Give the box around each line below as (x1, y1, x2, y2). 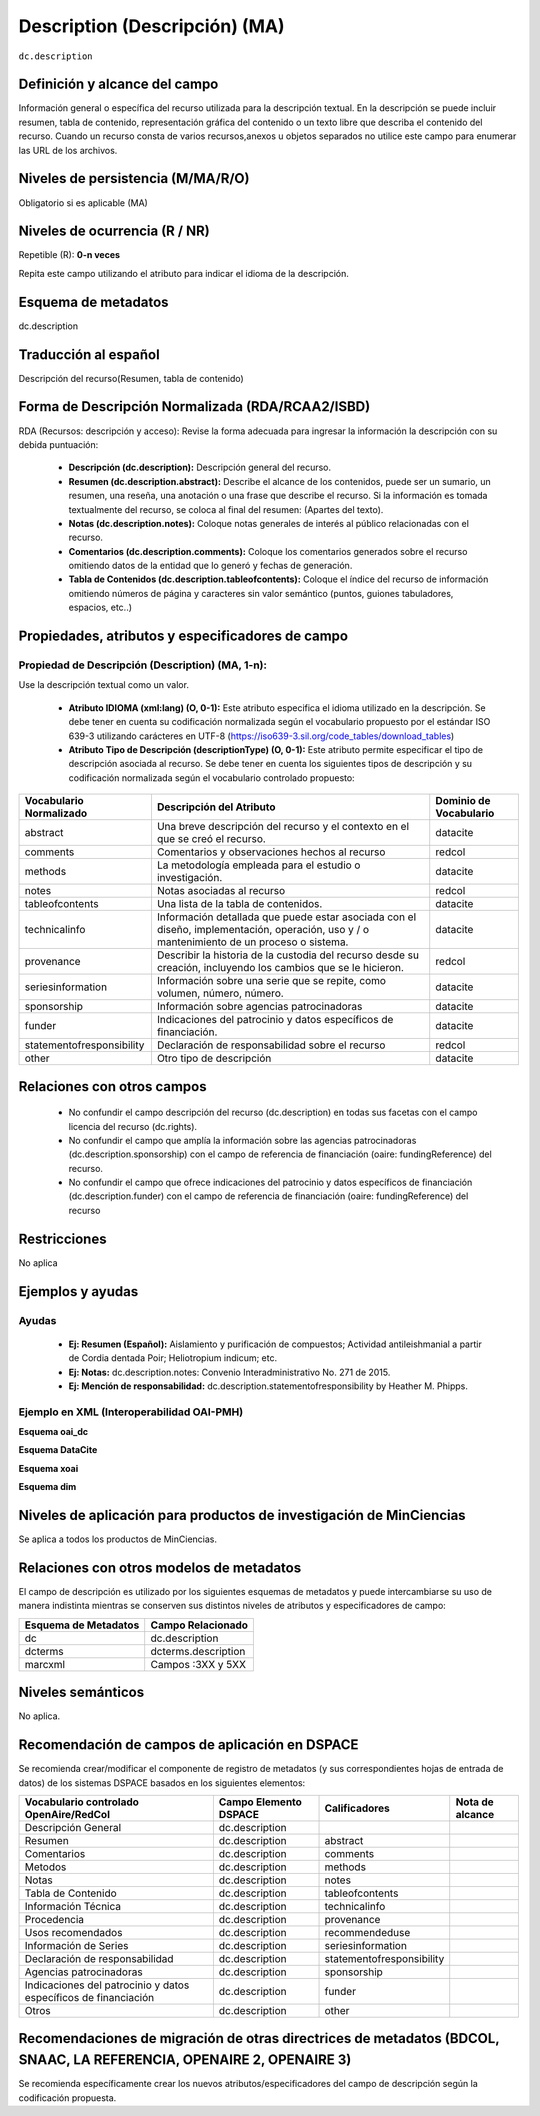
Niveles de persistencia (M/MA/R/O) (18, 170, 250, 187)
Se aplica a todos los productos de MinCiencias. (18, 1533, 217, 1545)
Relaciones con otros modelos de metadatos (18, 1559, 302, 1576)
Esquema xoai (18, 1462, 79, 1474)
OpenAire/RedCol (24, 1808, 110, 1822)
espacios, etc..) (68, 601, 133, 614)
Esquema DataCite (18, 1444, 98, 1456)
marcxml (24, 1657, 65, 1671)
